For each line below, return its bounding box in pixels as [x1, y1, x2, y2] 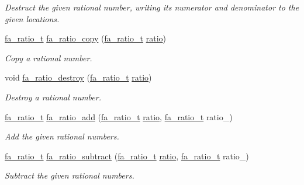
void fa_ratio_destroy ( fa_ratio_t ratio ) [5, 71, 152, 83]
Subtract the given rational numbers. [5, 169, 134, 181]
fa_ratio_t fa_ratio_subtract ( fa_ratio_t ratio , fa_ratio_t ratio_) [5, 149, 249, 162]
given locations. [5, 12, 60, 25]
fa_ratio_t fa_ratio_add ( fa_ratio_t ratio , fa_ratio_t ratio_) [5, 110, 233, 123]
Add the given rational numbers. [5, 130, 119, 142]
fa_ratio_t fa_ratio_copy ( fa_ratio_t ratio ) [5, 32, 166, 44]
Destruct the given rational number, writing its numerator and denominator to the [5, 1, 299, 13]
